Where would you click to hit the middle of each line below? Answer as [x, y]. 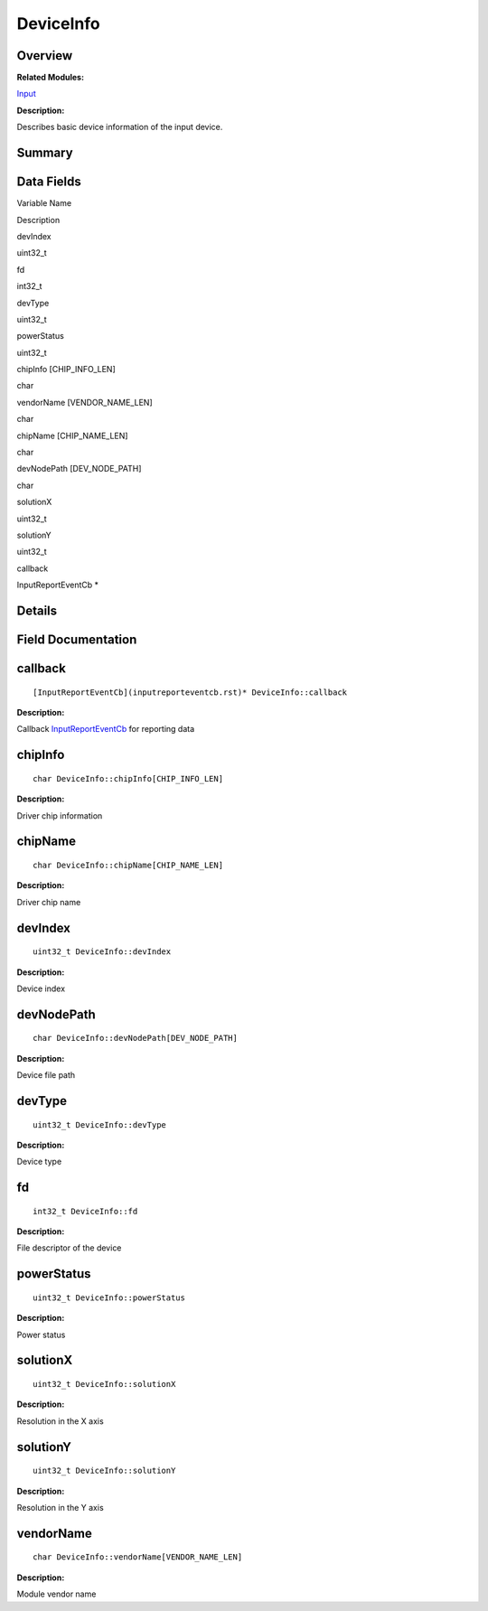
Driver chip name [49, 902]
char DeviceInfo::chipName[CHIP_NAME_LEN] [128, 865]
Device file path [46, 1075]
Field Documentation [77, 639]
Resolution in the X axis [60, 1421]
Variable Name [44, 203]
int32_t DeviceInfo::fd [85, 1211]
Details [37, 610]
